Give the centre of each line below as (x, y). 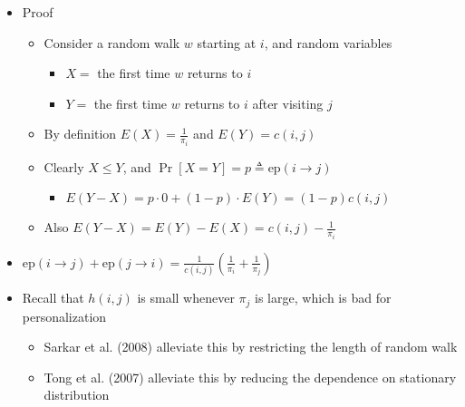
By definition (80, 134)
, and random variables (328, 42)
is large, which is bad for (323, 298)
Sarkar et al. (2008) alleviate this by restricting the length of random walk (251, 347)
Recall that (53, 298)
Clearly (64, 166)
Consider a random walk (112, 42)
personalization (64, 316)
